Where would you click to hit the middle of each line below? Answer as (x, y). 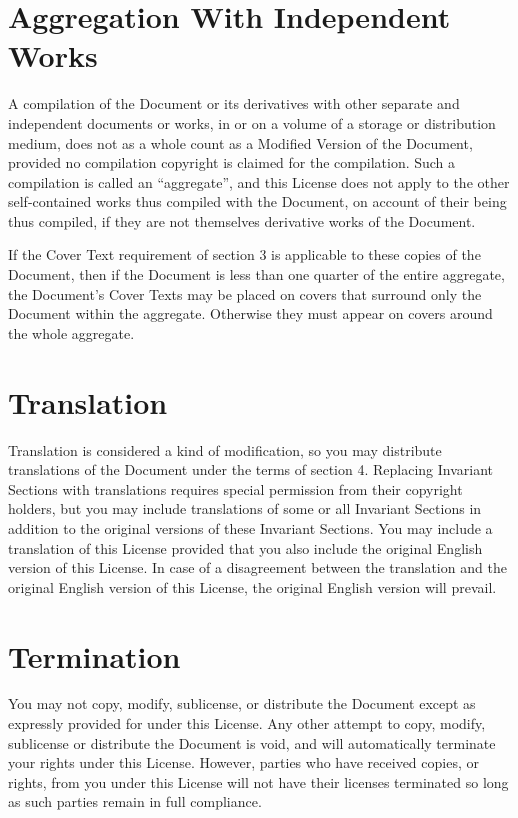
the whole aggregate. (71, 332)
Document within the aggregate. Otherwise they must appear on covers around (250, 313)
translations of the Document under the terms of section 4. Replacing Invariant (251, 469)
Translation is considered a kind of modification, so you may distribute (225, 449)
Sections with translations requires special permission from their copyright (235, 488)
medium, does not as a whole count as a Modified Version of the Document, (240, 142)
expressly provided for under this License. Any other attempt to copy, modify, (247, 723)
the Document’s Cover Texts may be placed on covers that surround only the (245, 293)
